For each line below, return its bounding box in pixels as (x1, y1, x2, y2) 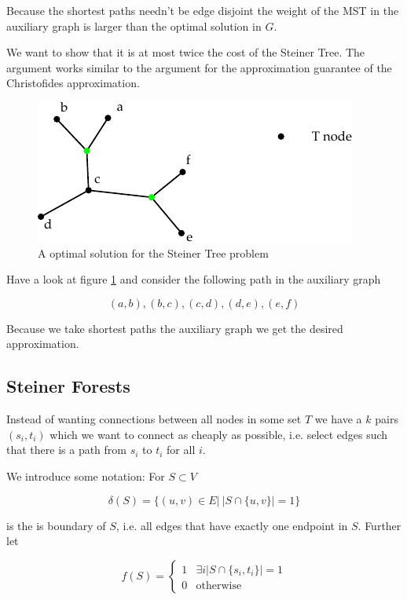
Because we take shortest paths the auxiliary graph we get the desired (6, 320, 343, 336)
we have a (314, 411, 362, 427)
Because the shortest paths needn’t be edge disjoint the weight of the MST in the (6, 2, 399, 18)
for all (167, 441, 196, 458)
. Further (357, 517, 401, 533)
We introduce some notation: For (6, 467, 165, 484)
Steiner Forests (6, 374, 130, 398)
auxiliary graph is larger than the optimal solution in (6, 17, 262, 34)
